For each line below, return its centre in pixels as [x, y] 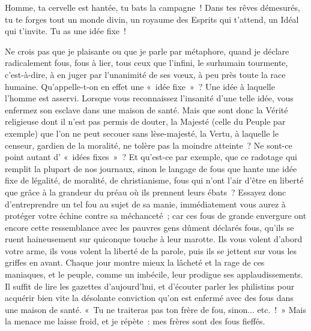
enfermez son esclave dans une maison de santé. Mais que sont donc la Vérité [146, 109]
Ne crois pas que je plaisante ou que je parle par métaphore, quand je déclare [147, 51]
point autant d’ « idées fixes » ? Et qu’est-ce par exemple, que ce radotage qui [151, 157]
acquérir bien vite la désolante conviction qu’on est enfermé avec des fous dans [149, 298]
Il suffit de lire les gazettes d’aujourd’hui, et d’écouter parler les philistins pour [150, 286]
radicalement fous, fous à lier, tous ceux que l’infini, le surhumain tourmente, [146, 63]
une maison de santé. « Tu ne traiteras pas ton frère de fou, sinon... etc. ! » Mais [155, 309]
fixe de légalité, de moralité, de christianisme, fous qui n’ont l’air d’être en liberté [154, 180]
